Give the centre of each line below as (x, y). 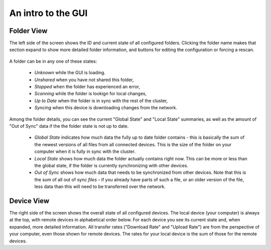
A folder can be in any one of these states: (53, 61)
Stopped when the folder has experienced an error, (87, 87)
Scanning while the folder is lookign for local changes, (91, 94)
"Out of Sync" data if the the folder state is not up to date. (69, 126)
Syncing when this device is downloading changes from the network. (106, 108)
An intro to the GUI (48, 13)
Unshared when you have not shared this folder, (84, 80)
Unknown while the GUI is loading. (70, 73)
